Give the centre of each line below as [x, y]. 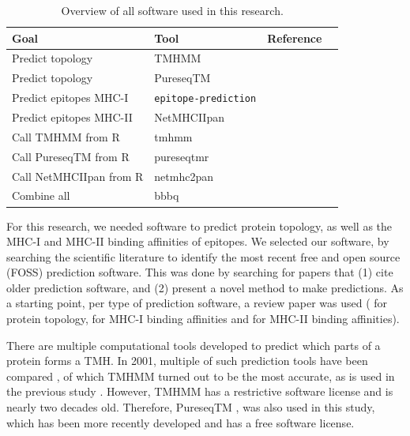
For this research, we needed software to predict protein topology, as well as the [199, 226]
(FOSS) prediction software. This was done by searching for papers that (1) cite [200, 272]
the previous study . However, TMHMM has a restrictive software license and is [200, 391]
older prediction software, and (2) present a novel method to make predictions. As [205, 287]
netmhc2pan [184, 176]
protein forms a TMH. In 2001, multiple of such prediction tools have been [187, 361]
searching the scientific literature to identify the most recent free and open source [203, 256]
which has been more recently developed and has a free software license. [181, 422]
